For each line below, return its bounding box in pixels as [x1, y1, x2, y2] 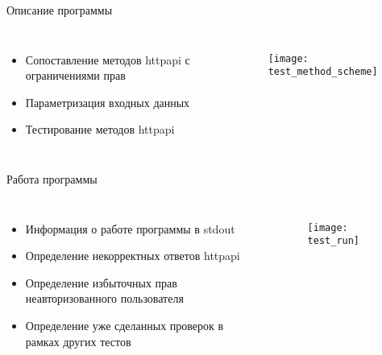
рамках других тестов [25, 332, 131, 349]
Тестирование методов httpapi [25, 121, 175, 138]
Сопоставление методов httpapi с [25, 51, 190, 68]
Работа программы [6, 170, 98, 187]
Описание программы [6, 2, 113, 18]
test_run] [307, 235, 360, 247]
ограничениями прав [25, 67, 126, 84]
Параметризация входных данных [25, 93, 190, 110]
